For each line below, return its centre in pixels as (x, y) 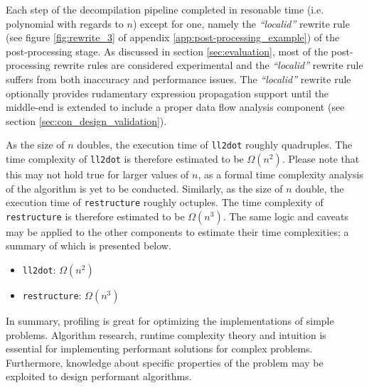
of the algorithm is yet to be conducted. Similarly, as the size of (144, 188)
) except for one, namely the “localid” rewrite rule (241, 23)
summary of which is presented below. (89, 246)
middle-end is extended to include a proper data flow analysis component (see (175, 107)
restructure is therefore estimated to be (95, 216)
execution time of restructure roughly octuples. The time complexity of (165, 202)
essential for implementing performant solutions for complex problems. (159, 349)
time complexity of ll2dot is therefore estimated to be (125, 158)
